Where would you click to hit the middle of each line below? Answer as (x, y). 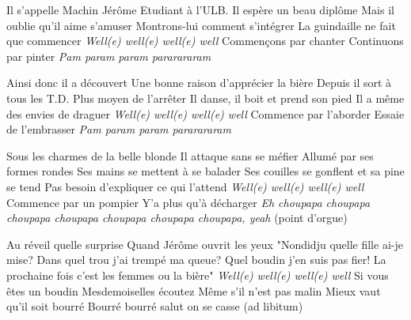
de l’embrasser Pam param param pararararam (119, 129)
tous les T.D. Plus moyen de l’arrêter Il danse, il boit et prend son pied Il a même (205, 98)
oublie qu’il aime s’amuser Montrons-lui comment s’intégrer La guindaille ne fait (201, 25)
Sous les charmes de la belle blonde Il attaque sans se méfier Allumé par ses (190, 155)
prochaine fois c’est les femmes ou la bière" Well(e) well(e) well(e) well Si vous (198, 275)
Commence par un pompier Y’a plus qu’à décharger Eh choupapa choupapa (188, 202)
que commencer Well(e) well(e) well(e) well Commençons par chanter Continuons (205, 41)
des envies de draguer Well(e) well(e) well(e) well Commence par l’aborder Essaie (205, 113)
